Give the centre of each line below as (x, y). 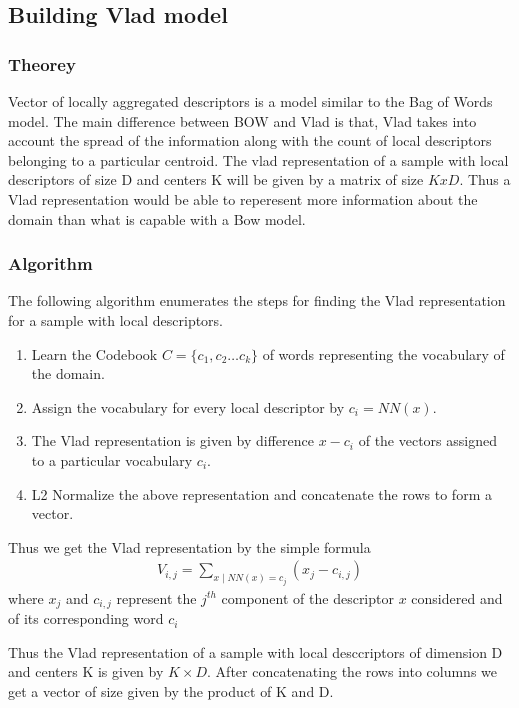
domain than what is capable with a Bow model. (157, 218)
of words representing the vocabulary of (383, 353)
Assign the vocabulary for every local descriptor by (188, 406)
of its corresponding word (86, 618)
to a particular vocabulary (112, 459)
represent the (156, 597)
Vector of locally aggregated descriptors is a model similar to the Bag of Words (250, 101)
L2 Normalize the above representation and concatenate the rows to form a (261, 493)
